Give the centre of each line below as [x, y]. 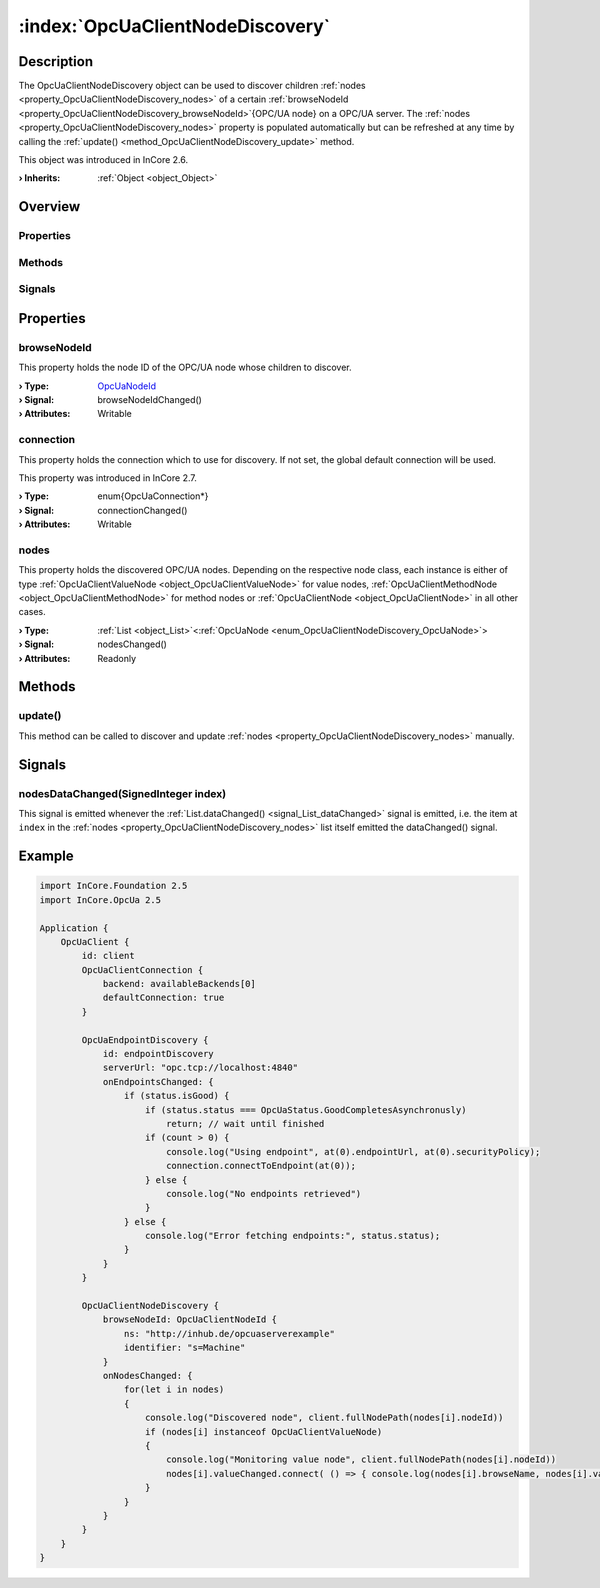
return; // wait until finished [245, 1123]
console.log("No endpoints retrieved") [263, 1193]
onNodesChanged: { [148, 1375]
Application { [74, 928]
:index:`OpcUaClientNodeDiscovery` [174, 26]
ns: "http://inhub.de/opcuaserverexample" [229, 1333]
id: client [108, 956]
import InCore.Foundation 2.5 [113, 886]
